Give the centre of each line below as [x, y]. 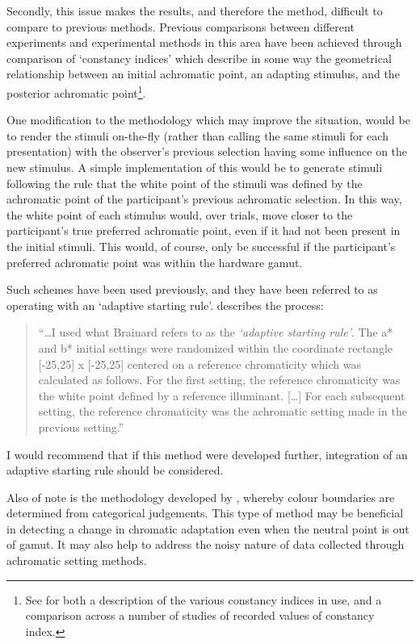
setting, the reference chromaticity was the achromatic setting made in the [223, 411]
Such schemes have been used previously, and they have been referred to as [192, 289]
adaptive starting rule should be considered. [115, 470]
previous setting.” [81, 427]
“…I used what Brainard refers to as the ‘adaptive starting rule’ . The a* [216, 332]
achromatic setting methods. [77, 560]
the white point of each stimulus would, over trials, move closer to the [180, 214]
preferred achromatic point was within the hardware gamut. [155, 262]
